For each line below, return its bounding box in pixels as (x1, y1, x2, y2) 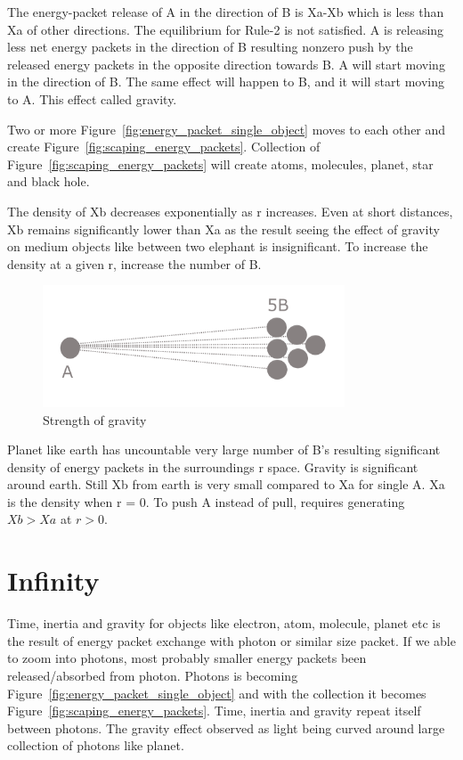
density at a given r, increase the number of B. (7, 254, 262, 273)
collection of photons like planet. (7, 736, 184, 755)
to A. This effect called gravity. (7, 89, 177, 108)
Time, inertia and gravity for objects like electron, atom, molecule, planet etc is (7, 614, 441, 633)
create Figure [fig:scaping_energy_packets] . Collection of (7, 137, 321, 156)
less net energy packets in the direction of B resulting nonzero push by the (7, 37, 413, 56)
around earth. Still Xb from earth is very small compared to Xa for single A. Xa (7, 475, 445, 494)
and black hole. (7, 172, 90, 191)
